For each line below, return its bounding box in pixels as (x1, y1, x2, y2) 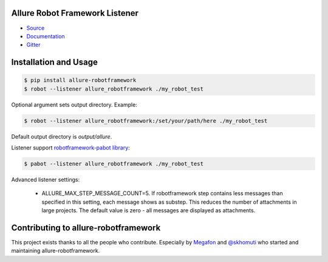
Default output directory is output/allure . (11, 133, 112, 140)
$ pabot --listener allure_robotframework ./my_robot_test (24, 160, 203, 167)
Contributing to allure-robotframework (11, 222, 161, 233)
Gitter (26, 41, 41, 49)
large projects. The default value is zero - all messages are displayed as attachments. (41, 207, 256, 214)
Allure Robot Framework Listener (11, 8, 139, 18)
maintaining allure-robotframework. (11, 247, 100, 255)
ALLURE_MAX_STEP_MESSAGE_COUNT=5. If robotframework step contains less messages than (41, 190, 283, 197)
